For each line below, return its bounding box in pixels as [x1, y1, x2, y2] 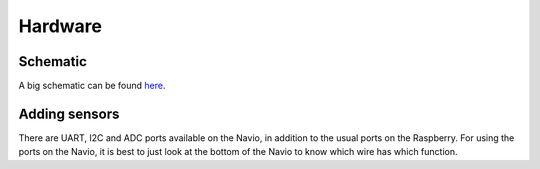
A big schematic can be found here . [18, 80, 166, 92]
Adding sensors [18, 105, 120, 122]
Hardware [18, 15, 102, 37]
